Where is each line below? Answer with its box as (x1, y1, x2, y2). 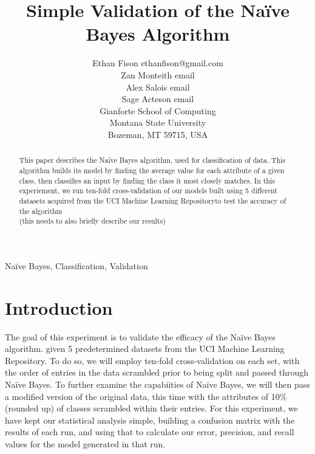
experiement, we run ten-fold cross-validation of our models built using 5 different (19, 185, 277, 196)
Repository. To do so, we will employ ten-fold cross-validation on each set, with (5, 354, 300, 366)
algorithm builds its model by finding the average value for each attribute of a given (19, 165, 285, 175)
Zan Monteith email (121, 68, 195, 81)
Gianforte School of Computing (100, 104, 216, 117)
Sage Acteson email (121, 92, 194, 105)
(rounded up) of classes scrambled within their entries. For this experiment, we (5, 402, 298, 414)
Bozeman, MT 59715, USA (107, 128, 208, 140)
